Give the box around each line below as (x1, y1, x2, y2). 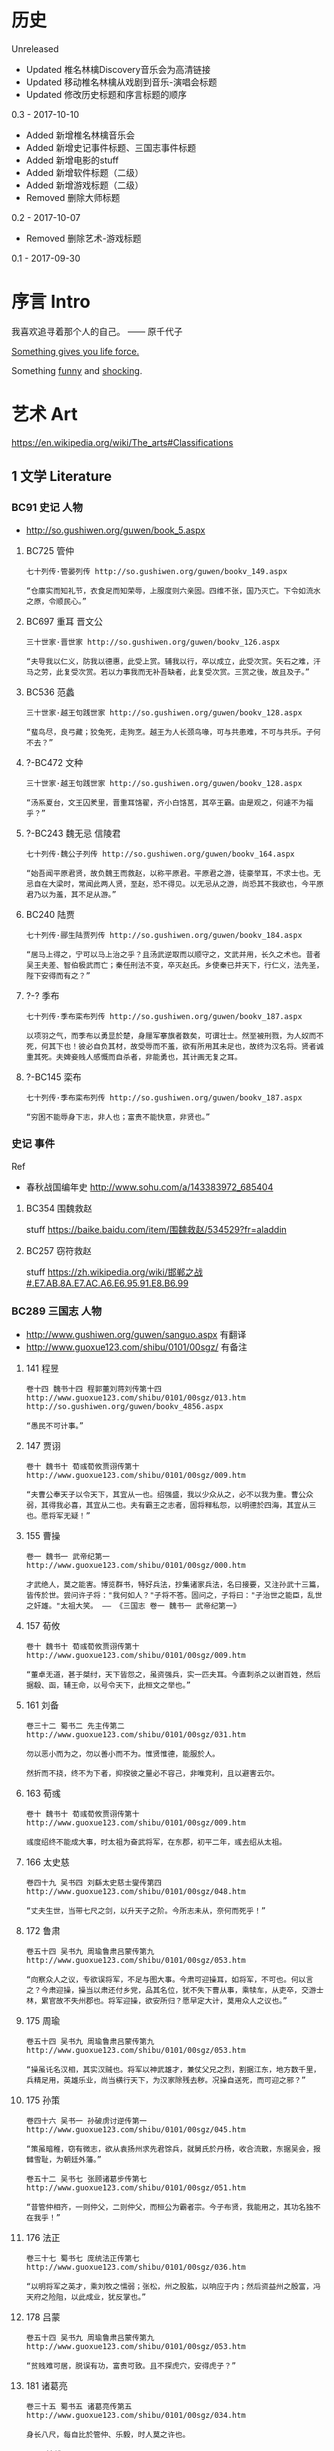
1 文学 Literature (11, 468, 113, 485)
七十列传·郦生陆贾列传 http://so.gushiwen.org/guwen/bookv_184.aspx (25, 930, 303, 940)
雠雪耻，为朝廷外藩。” (25, 2155, 102, 2165)
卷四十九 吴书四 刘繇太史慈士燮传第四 (25, 1878, 163, 1888)
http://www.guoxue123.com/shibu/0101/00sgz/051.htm (25, 2183, 246, 2193)
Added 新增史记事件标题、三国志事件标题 (25, 141, 197, 153)
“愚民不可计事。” (25, 1421, 84, 1431)
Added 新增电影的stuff (25, 154, 119, 166)
